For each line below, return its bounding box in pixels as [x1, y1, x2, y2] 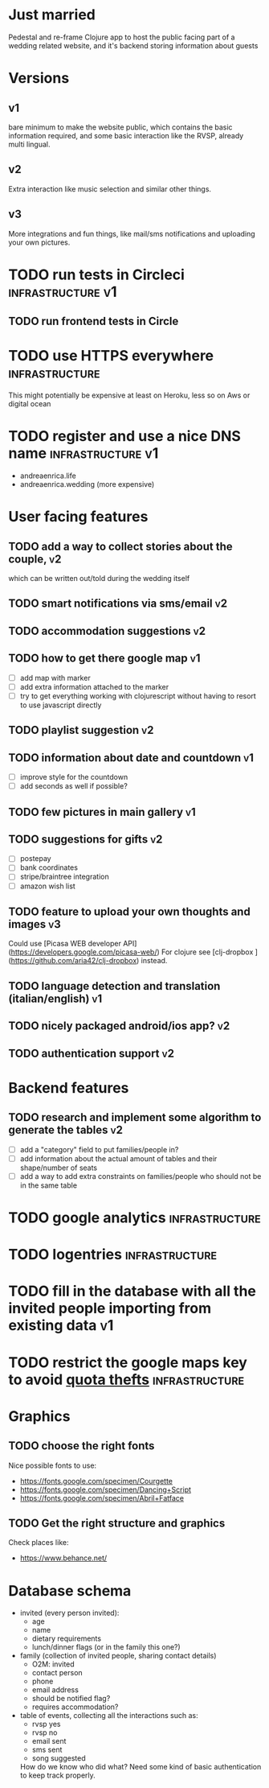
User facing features [8, 508, 149, 526]
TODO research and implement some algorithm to [8, 1110, 262, 1124]
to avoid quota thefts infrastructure [8, 1370, 245, 1389]
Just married [8, 6, 96, 24]
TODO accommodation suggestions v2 [8, 624, 206, 637]
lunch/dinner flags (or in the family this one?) [31, 1642, 181, 1652]
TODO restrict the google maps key [8, 1353, 247, 1371]
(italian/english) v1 [8, 991, 103, 1005]
